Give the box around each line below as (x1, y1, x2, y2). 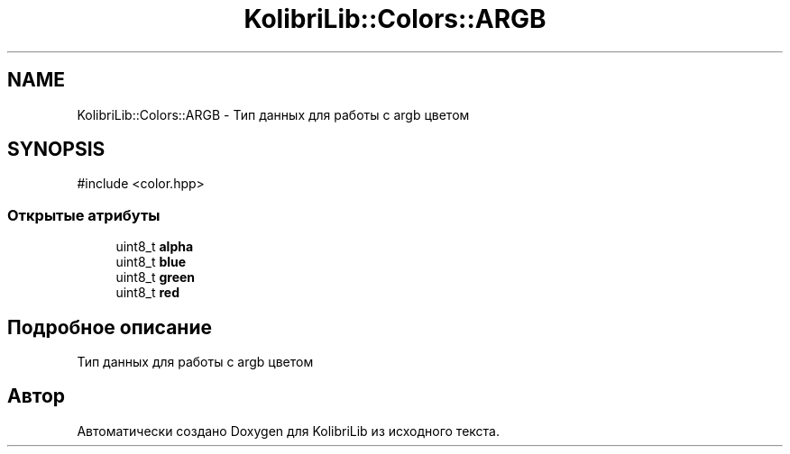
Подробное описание (7, 315, 212, 339)
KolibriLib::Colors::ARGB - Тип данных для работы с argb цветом (77, 106, 470, 123)
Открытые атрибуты (7, 205, 161, 224)
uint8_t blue (115, 254, 187, 270)
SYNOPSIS (7, 138, 106, 161)
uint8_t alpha (115, 239, 194, 255)
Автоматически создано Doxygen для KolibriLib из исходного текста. (77, 422, 500, 439)
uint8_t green (115, 269, 196, 286)
